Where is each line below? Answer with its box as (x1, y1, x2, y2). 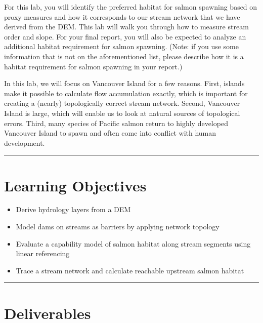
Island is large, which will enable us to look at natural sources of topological (4, 107, 240, 118)
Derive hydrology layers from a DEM (16, 204, 131, 215)
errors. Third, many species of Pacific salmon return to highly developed (4, 117, 228, 128)
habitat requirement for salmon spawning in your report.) (4, 61, 183, 71)
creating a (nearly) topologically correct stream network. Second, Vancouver (4, 98, 240, 108)
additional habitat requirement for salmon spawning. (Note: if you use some (4, 41, 239, 52)
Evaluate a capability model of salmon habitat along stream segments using (16, 238, 251, 249)
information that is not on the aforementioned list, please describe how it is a (4, 51, 244, 61)
